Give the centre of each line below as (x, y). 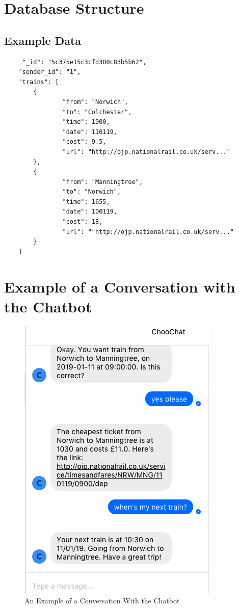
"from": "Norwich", (95, 102)
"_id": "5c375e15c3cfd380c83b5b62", (84, 62)
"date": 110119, (90, 132)
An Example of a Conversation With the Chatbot (102, 601)
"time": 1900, (86, 122)
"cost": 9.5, (84, 142)
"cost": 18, (83, 222)
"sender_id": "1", (50, 72)
